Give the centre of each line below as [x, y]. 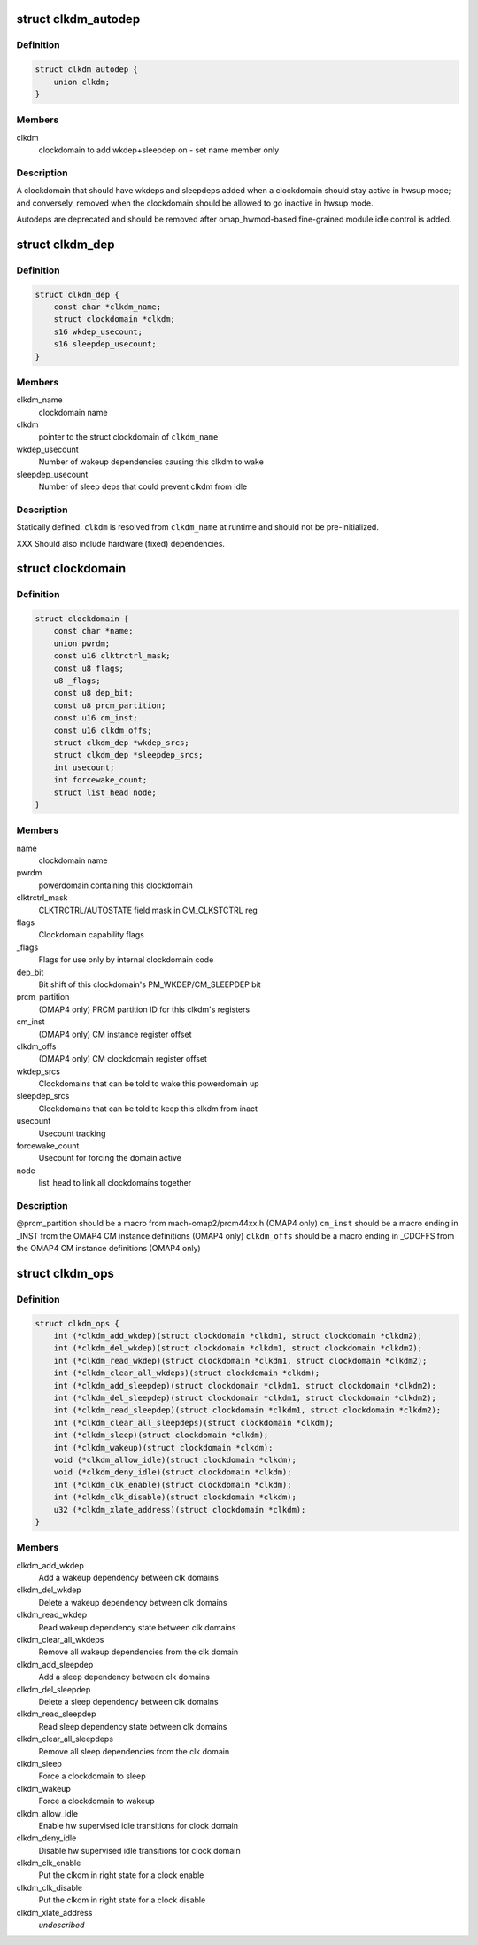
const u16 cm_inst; [96, 718]
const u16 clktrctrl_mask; [112, 656]
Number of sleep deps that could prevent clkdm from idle [143, 486]
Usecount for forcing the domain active [110, 1158]
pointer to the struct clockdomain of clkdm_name [128, 437]
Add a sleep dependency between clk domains [124, 1677]
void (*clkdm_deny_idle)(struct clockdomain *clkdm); [173, 1472]
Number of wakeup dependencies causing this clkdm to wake [151, 462]
